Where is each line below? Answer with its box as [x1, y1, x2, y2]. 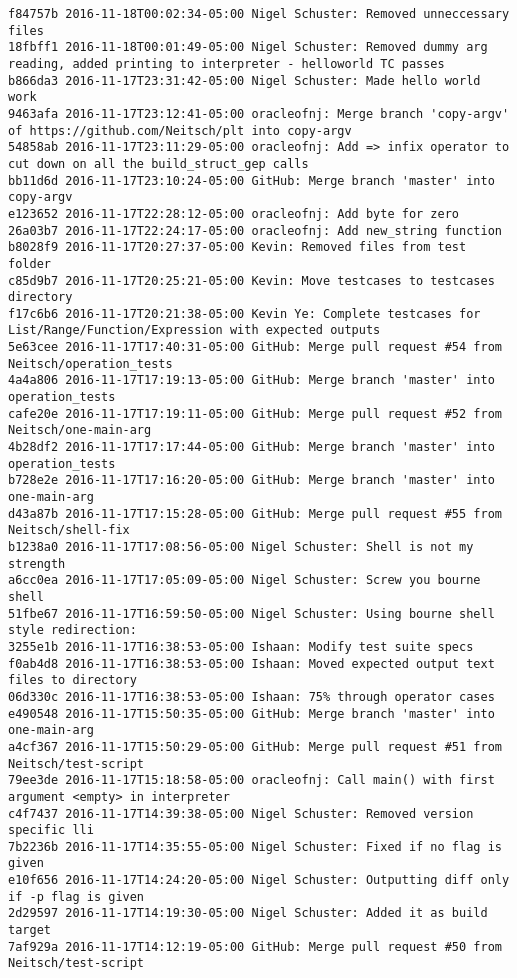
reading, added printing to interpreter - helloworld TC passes [8, 56, 445, 71]
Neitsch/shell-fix [8, 523, 130, 538]
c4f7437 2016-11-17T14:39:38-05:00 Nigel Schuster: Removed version [8, 806, 474, 821]
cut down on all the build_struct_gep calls [8, 156, 309, 171]
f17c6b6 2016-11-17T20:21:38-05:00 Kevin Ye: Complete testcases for [8, 306, 481, 321]
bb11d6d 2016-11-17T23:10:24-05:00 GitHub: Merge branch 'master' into [8, 173, 495, 188]
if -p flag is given [8, 889, 145, 904]
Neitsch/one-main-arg [8, 423, 152, 438]
